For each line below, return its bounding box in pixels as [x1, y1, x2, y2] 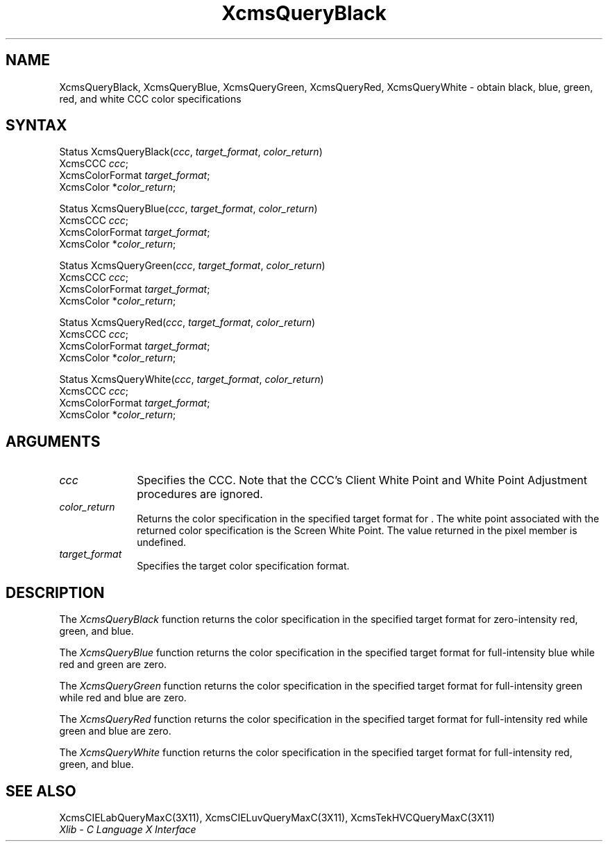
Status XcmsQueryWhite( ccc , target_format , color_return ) [59, 373, 324, 386]
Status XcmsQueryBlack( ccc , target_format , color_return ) [59, 146, 323, 158]
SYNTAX [6, 117, 67, 135]
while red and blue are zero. [59, 692, 187, 704]
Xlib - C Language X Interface [59, 823, 196, 835]
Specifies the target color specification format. [137, 560, 350, 572]
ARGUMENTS [6, 432, 101, 450]
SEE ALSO [6, 782, 76, 800]
